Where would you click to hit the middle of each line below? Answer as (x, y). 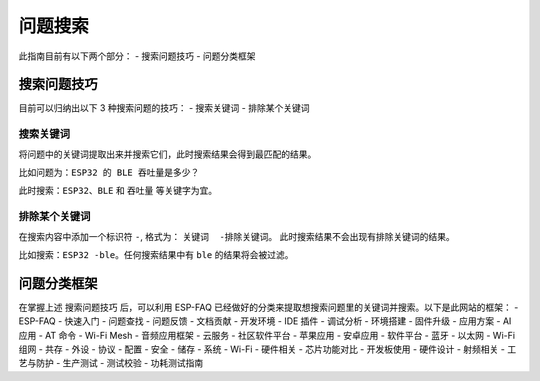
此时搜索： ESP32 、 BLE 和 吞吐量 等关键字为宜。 (118, 191)
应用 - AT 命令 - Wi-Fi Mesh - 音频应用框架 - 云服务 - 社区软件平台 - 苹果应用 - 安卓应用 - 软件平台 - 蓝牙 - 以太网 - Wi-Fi (266, 335)
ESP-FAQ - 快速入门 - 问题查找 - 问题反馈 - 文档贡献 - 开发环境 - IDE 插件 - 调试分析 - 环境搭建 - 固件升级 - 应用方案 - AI (265, 321)
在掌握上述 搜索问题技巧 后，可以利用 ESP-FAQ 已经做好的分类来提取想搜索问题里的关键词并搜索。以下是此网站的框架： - (268, 307)
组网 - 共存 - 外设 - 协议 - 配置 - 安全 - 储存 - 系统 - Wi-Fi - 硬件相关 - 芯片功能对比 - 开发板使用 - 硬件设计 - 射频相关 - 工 (267, 349)
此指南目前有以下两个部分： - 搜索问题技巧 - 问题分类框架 (137, 56)
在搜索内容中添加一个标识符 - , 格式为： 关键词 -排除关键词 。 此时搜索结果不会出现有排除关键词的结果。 (236, 236)
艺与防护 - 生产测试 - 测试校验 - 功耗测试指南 (111, 363)
